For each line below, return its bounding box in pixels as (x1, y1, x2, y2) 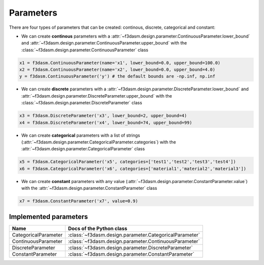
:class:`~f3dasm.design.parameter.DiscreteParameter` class (21, 100, 142, 106)
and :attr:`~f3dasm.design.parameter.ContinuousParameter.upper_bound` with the (21, 40, 187, 46)
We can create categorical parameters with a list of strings (21, 132, 140, 138)
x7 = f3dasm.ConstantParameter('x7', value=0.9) (19, 198, 138, 204)
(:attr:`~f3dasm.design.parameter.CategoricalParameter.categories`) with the (21, 139, 176, 145)
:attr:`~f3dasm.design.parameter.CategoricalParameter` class (21, 146, 145, 152)
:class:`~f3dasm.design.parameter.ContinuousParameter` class (21, 47, 149, 53)
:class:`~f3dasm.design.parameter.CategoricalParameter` (67, 231, 200, 238)
